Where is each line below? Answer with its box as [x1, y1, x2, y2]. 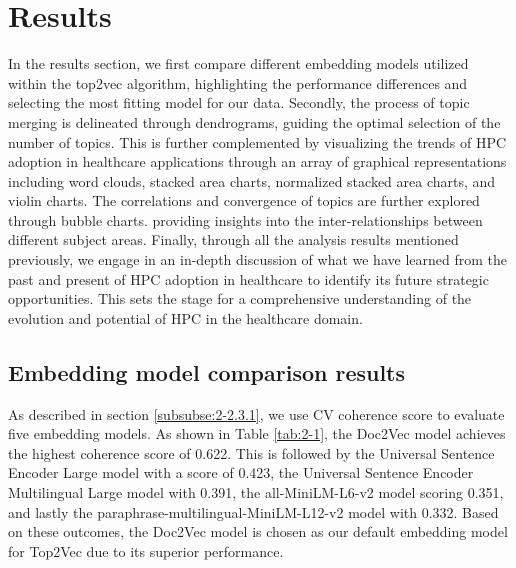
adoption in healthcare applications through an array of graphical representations [8, 151, 507, 172]
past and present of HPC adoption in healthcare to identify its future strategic [8, 268, 489, 289]
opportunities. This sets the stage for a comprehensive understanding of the [8, 288, 472, 309]
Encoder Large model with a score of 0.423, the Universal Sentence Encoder [8, 462, 474, 483]
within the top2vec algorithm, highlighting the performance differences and [8, 72, 468, 93]
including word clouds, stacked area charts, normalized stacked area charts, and [8, 170, 496, 191]
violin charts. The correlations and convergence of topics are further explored [8, 190, 480, 211]
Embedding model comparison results [8, 356, 406, 387]
